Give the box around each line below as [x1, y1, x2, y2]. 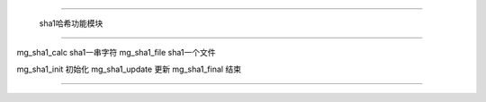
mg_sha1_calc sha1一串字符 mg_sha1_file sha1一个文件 [16, 47, 216, 58]
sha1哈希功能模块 [39, 18, 103, 29]
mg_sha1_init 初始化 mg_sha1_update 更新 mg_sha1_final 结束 [16, 64, 242, 74]
